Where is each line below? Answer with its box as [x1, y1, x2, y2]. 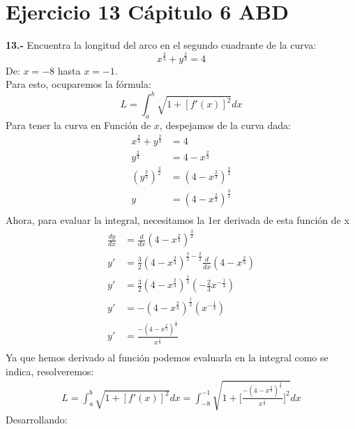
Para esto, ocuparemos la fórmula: [6, 77, 151, 91]
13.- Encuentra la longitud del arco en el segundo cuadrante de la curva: [6, 38, 317, 52]
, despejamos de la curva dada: [159, 118, 291, 133]
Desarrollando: [6, 412, 68, 426]
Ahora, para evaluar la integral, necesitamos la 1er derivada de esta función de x [6, 213, 349, 227]
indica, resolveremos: [6, 363, 94, 378]
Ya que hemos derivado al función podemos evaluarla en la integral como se [6, 350, 328, 365]
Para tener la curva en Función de [6, 118, 151, 133]
